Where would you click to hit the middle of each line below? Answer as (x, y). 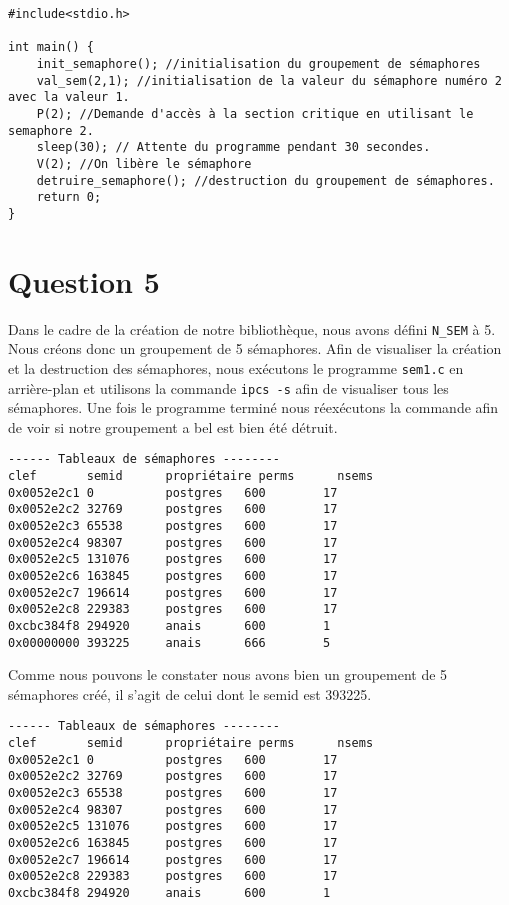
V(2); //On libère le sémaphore (144, 163)
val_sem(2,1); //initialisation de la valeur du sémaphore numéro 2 (269, 80)
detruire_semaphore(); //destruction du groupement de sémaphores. (265, 180)
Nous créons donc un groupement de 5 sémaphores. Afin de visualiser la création (255, 348)
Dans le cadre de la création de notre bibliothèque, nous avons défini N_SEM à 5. (252, 328)
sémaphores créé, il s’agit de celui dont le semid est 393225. (190, 693)
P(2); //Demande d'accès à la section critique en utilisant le (255, 113)
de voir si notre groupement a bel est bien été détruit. (173, 426)
